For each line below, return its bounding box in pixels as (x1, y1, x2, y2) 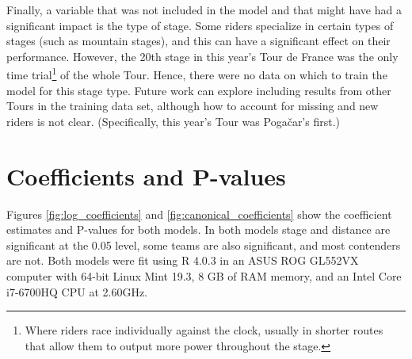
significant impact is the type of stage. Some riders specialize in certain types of (6, 17, 394, 33)
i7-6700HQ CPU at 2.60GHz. (6, 283, 148, 300)
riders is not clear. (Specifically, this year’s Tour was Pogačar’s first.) (6, 113, 341, 129)
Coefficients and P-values (6, 159, 286, 192)
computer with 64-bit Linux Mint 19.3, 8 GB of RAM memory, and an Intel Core (6, 267, 402, 284)
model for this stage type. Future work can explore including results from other (6, 82, 391, 98)
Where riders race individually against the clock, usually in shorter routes (25, 322, 383, 338)
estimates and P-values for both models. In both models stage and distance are (6, 221, 391, 238)
